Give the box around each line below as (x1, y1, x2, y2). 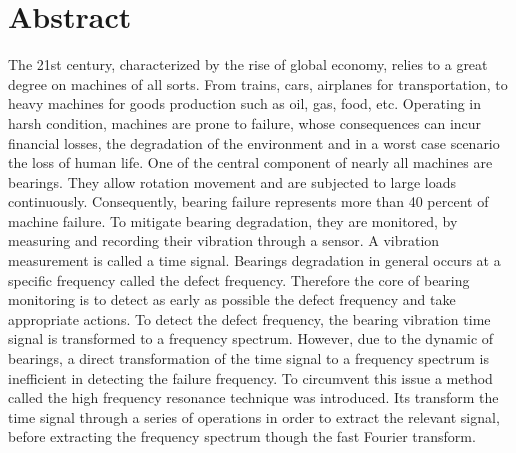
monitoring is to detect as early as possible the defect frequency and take (8, 289, 456, 310)
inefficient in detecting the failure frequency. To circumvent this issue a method (8, 367, 493, 388)
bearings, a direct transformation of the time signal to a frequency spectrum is (8, 348, 489, 369)
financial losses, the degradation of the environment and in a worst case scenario (8, 132, 500, 153)
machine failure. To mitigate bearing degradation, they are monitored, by (8, 210, 458, 231)
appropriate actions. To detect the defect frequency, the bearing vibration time (8, 308, 491, 329)
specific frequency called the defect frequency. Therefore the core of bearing (8, 269, 470, 290)
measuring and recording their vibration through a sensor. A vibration (8, 230, 440, 251)
